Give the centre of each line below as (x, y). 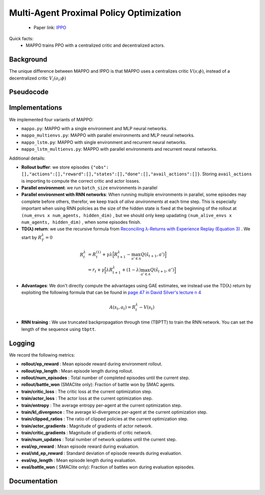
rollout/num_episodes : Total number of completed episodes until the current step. (106, 378)
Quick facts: (21, 38)
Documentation (33, 481)
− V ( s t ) (147, 308)
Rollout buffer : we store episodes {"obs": (65, 167)
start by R (31, 237)
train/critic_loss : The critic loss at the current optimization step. (87, 391)
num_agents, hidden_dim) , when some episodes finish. (81, 222)
